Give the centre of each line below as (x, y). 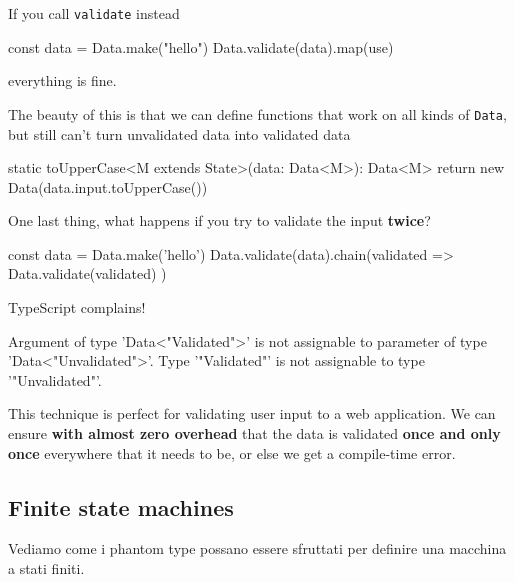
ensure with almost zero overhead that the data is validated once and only (254, 433)
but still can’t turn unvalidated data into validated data (179, 133)
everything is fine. (62, 80)
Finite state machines (121, 506)
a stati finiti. (46, 568)
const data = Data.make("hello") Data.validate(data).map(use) (201, 46)
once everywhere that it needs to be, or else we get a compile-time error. (232, 452)
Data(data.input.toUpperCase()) (108, 186)
